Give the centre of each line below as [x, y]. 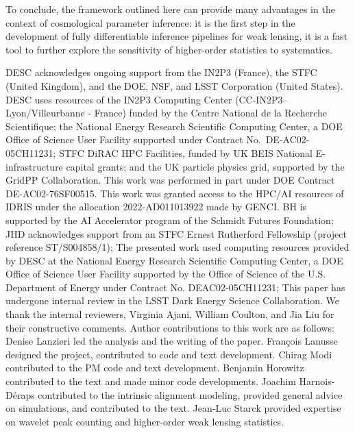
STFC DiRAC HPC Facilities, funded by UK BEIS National [186, 152]
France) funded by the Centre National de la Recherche [210, 113]
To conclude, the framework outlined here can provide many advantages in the [170, 9]
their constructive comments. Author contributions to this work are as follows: [170, 327]
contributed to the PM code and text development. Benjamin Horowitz [155, 368]
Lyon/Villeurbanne [45, 113]
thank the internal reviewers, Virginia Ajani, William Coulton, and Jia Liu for [170, 314]
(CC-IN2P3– [261, 99]
